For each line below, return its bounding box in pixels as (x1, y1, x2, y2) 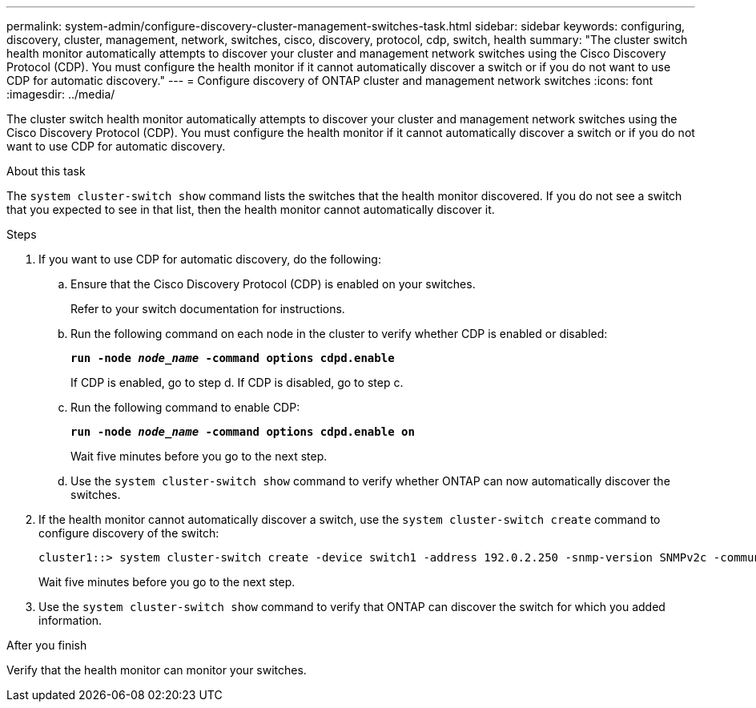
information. (38, 613, 103, 627)
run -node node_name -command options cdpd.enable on (70, 425, 415, 438)
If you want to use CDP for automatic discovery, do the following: (38, 252, 381, 266)
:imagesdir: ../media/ (6, 87, 115, 101)
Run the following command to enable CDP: (70, 400, 300, 414)
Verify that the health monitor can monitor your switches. (6, 663, 307, 677)
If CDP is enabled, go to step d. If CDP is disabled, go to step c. (70, 376, 404, 389)
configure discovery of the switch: (38, 526, 219, 540)
